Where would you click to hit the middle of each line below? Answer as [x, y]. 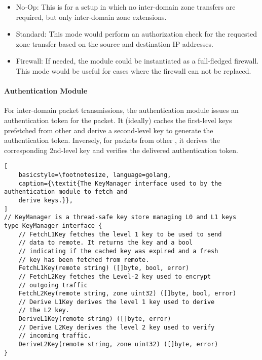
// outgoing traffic [53, 285]
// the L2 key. [44, 310]
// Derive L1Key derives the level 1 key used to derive [117, 302]
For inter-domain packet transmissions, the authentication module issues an [121, 110]
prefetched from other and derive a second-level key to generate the [109, 130]
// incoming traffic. [55, 336]
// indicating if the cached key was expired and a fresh [118, 251]
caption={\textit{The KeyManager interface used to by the [120, 183]
